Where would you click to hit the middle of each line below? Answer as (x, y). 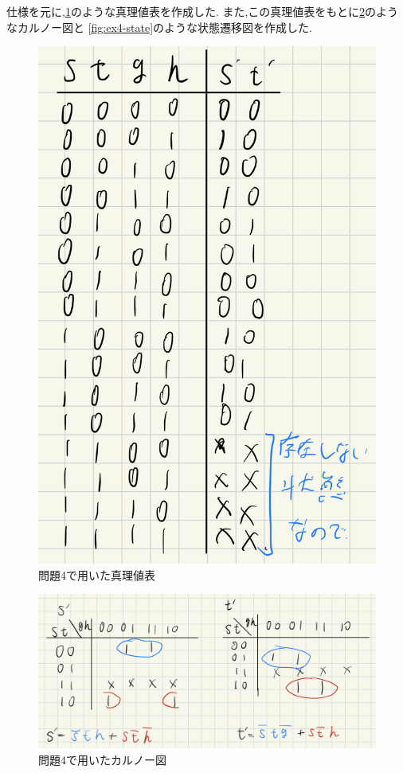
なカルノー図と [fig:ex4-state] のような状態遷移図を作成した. (159, 27)
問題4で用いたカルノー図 (102, 759)
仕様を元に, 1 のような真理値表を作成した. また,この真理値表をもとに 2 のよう (203, 11)
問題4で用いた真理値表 (97, 574)
